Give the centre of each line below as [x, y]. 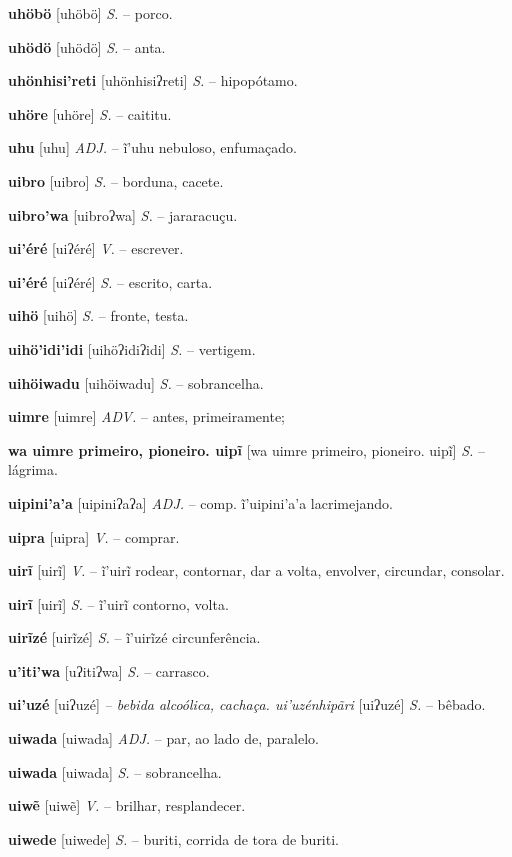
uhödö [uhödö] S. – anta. [87, 46]
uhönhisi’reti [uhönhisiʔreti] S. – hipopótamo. [153, 80]
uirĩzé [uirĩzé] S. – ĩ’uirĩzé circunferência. [134, 637]
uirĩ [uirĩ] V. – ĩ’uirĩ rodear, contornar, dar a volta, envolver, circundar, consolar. [256, 570]
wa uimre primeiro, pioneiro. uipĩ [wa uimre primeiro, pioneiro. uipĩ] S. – [246, 449]
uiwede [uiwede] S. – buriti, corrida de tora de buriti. [173, 838]
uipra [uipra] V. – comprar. [94, 536]
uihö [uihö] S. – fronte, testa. [98, 315]
